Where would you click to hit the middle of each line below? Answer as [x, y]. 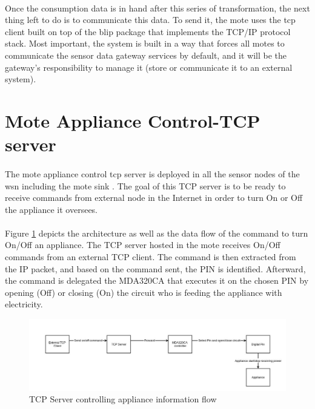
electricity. [24, 304]
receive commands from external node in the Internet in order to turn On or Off [154, 198]
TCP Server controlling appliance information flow [123, 399]
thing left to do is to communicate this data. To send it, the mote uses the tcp [150, 20]
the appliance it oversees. [51, 209]
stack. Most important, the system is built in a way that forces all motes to [145, 43]
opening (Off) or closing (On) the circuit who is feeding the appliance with [144, 292]
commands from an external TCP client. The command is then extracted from [151, 257]
